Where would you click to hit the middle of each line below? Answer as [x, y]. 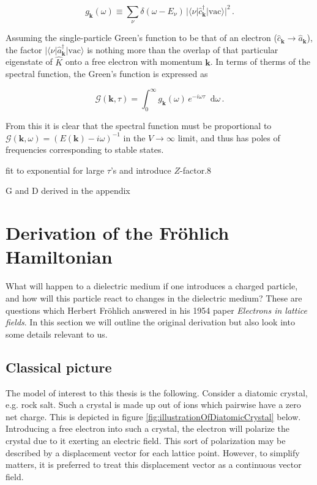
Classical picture [59, 367]
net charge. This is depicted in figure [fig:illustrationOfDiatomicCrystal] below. [153, 416]
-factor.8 [196, 170]
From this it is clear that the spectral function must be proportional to [139, 126]
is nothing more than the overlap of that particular [183, 49]
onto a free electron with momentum [134, 61]
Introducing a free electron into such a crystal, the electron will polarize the [147, 428]
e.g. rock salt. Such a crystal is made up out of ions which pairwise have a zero [153, 405]
